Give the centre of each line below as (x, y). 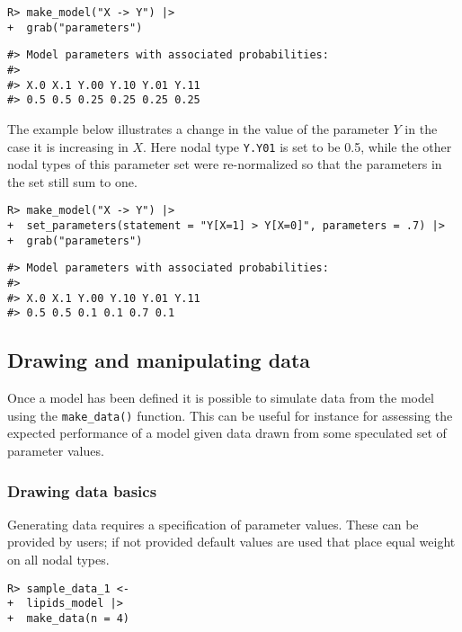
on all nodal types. (58, 560)
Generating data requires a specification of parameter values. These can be (213, 524)
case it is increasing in (68, 146)
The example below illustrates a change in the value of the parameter (198, 128)
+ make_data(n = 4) (69, 618)
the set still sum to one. (72, 181)
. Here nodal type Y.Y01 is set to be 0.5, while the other (298, 146)
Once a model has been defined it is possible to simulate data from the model (221, 398)
